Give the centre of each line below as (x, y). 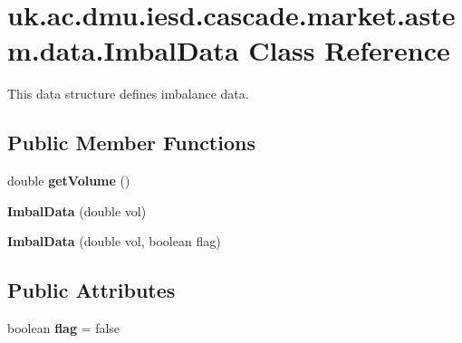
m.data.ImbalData (123, 50)
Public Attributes (91, 290)
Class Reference (349, 50)
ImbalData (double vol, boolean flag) (114, 241)
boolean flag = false (64, 328)
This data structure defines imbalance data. (128, 94)
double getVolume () (69, 181)
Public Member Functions (131, 143)
